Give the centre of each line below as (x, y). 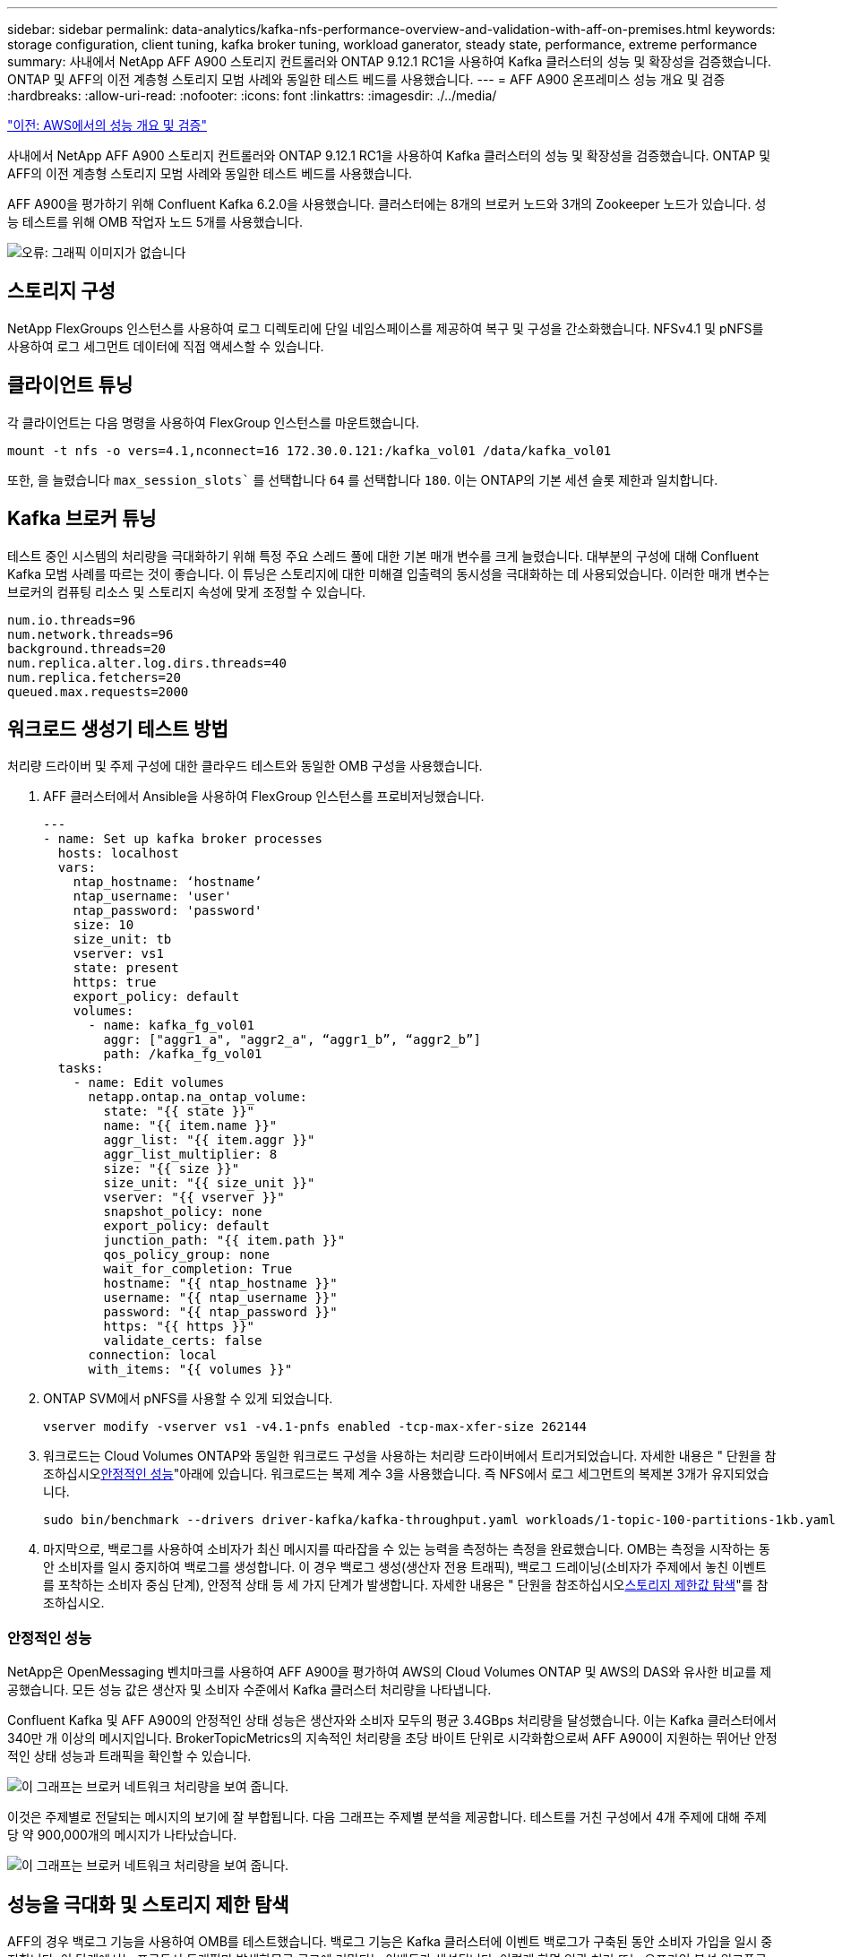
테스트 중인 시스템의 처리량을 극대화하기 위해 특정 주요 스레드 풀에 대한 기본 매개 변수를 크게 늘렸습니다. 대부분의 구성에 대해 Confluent (383, 556)
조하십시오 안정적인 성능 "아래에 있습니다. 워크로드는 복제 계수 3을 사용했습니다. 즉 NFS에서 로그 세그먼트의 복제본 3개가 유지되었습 (406, 1474)
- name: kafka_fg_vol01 (172, 1026)
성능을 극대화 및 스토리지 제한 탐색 (148, 1904)
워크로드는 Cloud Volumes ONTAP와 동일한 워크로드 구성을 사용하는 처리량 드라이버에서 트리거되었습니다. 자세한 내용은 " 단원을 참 (410, 1456)
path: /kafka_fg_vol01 (183, 1054)
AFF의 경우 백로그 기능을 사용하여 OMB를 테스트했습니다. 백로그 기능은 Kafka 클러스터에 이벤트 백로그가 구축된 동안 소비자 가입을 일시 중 (390, 1941)
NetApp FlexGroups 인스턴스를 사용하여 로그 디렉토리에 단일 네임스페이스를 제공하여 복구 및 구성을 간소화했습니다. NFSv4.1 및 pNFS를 (386, 328)
